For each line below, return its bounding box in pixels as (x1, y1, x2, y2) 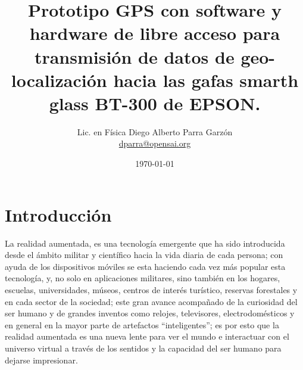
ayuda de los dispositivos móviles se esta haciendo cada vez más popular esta (5, 260, 286, 272)
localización (11, 67, 107, 92)
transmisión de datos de (34, 44, 235, 69)
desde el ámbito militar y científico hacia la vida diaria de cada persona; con (5, 248, 283, 261)
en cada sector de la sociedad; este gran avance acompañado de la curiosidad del (5, 295, 298, 307)
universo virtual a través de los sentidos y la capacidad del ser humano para (5, 341, 282, 354)
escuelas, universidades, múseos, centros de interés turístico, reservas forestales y (5, 283, 298, 296)
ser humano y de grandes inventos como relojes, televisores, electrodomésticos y (5, 307, 295, 319)
